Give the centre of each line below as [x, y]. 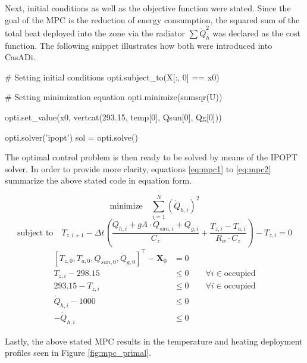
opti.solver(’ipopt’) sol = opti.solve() [71, 137]
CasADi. [20, 57]
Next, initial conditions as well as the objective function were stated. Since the [148, 8]
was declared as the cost [256, 32]
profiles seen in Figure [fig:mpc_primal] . [78, 353]
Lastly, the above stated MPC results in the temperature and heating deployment [154, 341]
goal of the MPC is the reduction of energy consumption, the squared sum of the [152, 19]
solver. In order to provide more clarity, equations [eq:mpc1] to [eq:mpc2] [138, 168]
